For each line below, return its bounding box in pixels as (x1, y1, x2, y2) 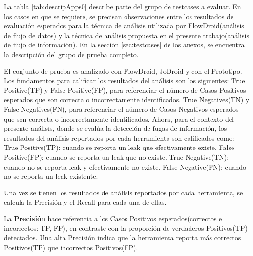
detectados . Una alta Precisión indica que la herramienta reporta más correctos (4, 233, 241, 243)
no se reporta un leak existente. (4, 171, 98, 181)
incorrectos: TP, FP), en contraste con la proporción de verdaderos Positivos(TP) (4, 223, 248, 233)
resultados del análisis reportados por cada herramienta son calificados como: (4, 132, 234, 143)
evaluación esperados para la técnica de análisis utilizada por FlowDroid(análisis (4, 21, 244, 31)
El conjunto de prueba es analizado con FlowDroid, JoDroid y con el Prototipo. (4, 65, 242, 76)
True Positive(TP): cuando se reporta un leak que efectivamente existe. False (4, 142, 234, 152)
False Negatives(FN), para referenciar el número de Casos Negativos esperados (4, 104, 239, 114)
